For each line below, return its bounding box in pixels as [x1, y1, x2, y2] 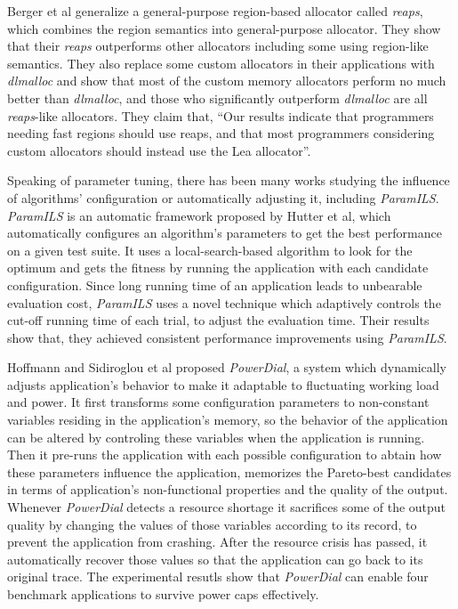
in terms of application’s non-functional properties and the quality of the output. [7, 480, 448, 499]
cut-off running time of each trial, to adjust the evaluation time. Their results [7, 311, 430, 329]
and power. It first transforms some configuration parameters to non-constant [7, 393, 430, 411]
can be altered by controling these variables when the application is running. [7, 427, 425, 446]
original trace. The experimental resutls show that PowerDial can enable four [7, 567, 429, 586]
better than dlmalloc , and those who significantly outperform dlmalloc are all [7, 88, 428, 107]
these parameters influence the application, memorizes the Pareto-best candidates [7, 462, 452, 481]
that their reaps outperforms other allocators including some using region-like [7, 37, 429, 55]
